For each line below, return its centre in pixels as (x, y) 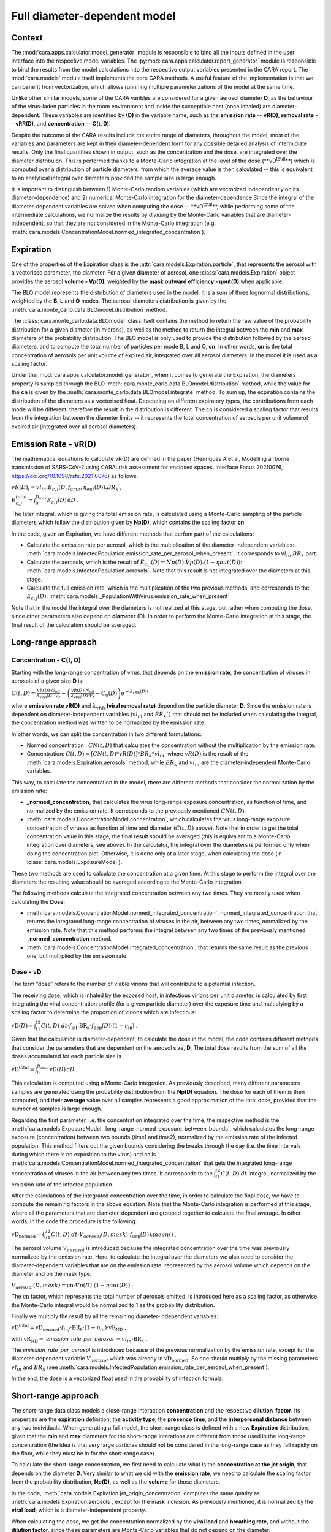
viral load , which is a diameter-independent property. (79, 1510)
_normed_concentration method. (69, 939)
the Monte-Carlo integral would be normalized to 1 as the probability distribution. (113, 1305)
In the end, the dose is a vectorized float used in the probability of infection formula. (117, 1378)
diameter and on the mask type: (51, 1274)
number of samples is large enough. (57, 1109)
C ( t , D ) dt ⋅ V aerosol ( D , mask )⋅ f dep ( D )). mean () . (114, 1235)
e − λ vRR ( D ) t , (136, 692)
